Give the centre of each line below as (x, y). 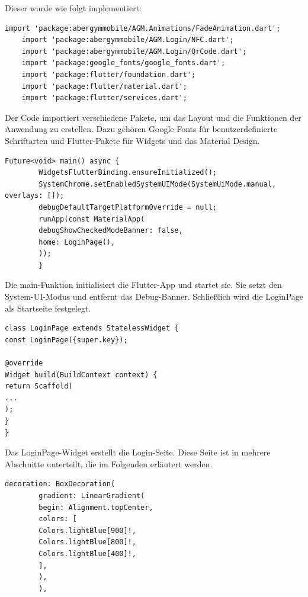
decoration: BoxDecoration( (60, 484)
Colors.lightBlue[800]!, (87, 542)
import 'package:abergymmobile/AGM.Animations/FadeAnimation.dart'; (143, 28)
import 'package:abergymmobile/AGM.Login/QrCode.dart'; (134, 51)
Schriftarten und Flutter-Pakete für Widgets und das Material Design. (132, 140)
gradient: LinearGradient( (92, 495)
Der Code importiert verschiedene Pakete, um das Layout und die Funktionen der (153, 117)
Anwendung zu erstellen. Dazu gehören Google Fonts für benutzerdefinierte (141, 129)
